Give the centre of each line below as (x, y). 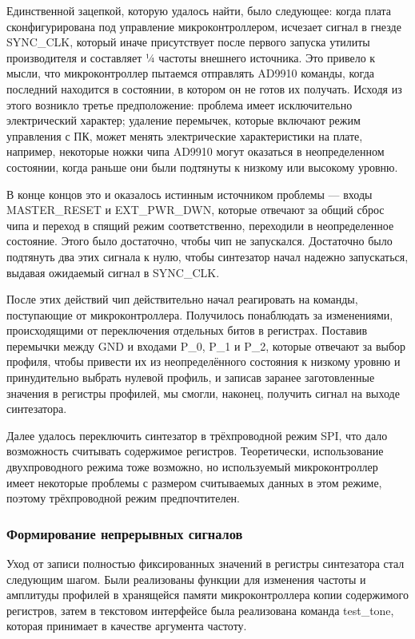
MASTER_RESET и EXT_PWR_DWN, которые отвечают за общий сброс (196, 210)
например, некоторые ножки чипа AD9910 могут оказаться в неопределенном (196, 151)
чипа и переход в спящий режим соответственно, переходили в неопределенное (200, 225)
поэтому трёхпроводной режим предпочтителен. (123, 498)
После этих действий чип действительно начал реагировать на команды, (182, 299)
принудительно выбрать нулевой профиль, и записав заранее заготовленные (191, 377)
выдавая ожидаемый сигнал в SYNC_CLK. (113, 272)
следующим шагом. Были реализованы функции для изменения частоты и (186, 579)
